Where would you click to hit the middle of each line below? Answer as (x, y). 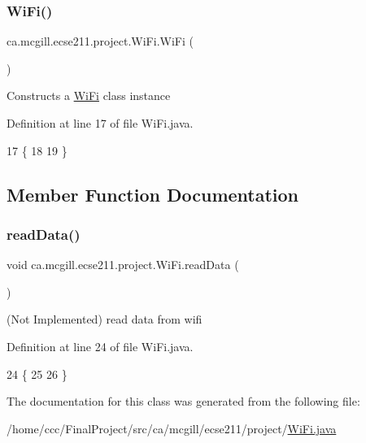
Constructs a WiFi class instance (89, 96)
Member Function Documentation (153, 194)
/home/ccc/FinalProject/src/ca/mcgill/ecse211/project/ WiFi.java (172, 428)
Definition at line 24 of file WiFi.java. (100, 346)
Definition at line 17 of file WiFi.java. (100, 123)
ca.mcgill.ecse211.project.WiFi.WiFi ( (100, 41)
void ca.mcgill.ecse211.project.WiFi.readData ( (123, 265)
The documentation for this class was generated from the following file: (183, 401)
